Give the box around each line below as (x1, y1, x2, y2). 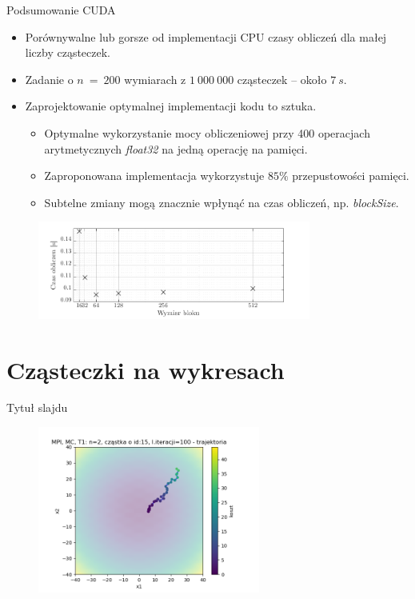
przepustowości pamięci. (292, 167, 409, 184)
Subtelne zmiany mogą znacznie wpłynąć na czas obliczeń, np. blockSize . (44, 194, 399, 210)
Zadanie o (25, 70, 74, 87)
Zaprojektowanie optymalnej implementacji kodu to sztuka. (25, 98, 317, 114)
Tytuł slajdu (6, 399, 68, 416)
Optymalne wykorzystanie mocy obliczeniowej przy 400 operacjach (44, 124, 370, 141)
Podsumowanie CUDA (6, 2, 116, 18)
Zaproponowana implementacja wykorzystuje (44, 167, 265, 184)
